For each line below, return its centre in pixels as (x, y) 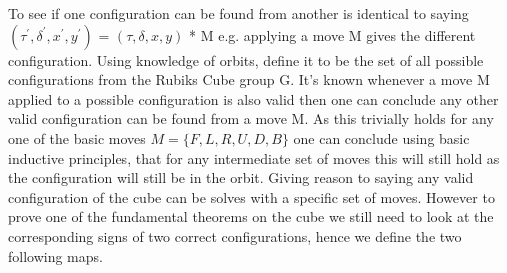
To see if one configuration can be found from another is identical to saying (238, 13)
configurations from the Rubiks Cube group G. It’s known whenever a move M (249, 79)
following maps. (55, 255)
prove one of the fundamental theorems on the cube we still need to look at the (251, 216)
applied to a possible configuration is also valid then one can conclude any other (253, 98)
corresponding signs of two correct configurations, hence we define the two (235, 235)
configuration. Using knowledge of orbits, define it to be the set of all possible (246, 59)
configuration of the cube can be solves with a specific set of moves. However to (251, 196)
